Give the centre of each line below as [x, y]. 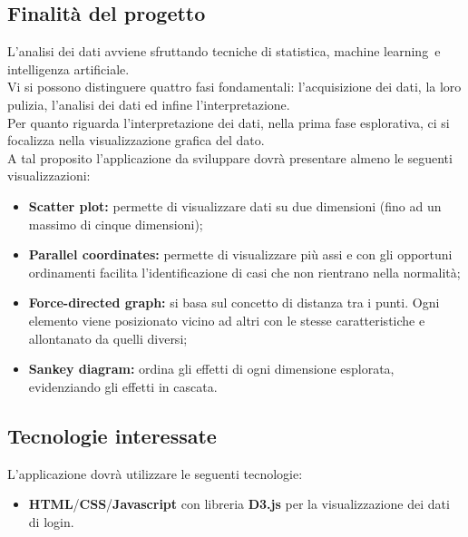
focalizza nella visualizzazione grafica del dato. [136, 140]
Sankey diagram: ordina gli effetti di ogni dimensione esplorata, [211, 369]
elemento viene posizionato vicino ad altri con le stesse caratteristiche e [227, 320]
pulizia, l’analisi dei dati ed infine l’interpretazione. [149, 104]
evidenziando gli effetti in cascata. [123, 386]
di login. [51, 521]
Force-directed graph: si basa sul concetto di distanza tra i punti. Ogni [234, 303]
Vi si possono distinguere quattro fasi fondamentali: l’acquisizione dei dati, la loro [234, 87]
